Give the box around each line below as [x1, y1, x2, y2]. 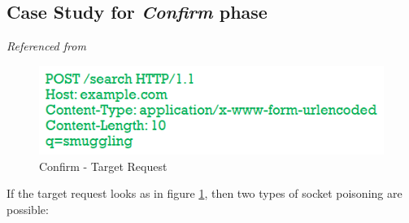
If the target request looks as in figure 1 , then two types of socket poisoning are [7, 185, 402, 202]
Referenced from [7, 37, 86, 55]
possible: [7, 200, 49, 217]
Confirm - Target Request [39, 157, 168, 174]
